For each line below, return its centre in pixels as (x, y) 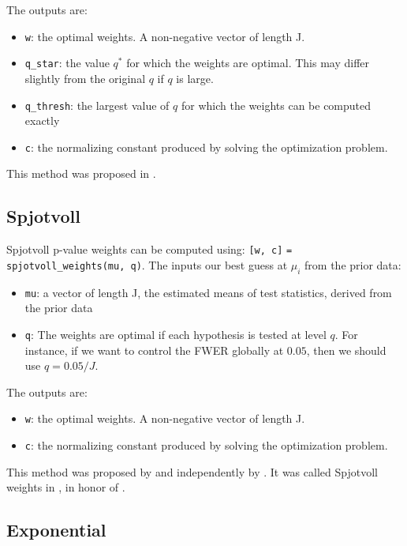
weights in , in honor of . (66, 487)
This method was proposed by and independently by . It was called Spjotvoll (192, 471)
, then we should (346, 350)
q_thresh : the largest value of (97, 105)
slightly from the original (85, 78)
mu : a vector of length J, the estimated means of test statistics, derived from (208, 292)
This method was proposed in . (81, 173)
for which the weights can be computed (276, 105)
